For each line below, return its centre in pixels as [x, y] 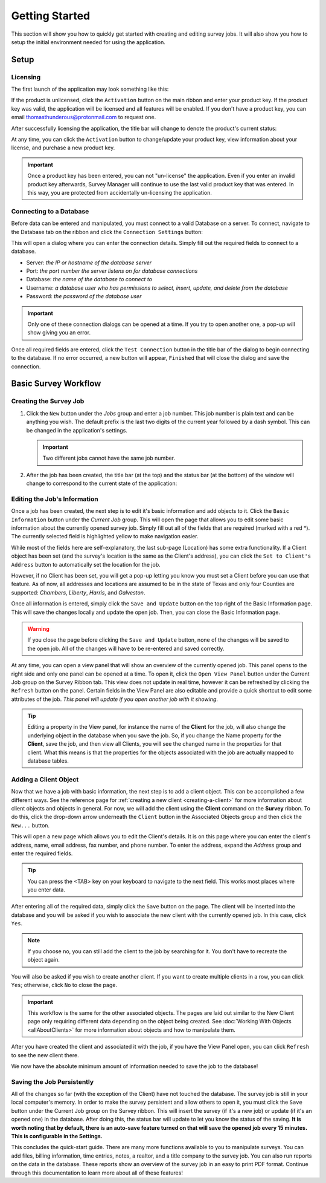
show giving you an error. [59, 333]
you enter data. [46, 890]
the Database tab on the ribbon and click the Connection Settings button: [107, 232]
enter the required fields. [42, 853]
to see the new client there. [45, 1055]
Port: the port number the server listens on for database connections [112, 271]
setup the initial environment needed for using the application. [88, 42]
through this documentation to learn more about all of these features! [97, 1173]
